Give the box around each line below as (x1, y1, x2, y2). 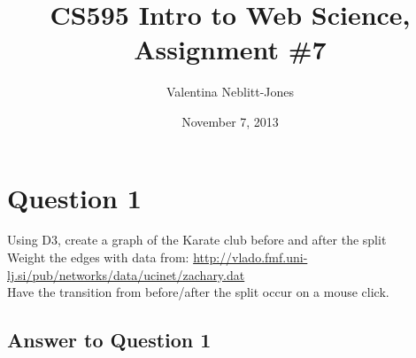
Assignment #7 (134, 31, 327, 67)
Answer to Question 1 (7, 326, 212, 354)
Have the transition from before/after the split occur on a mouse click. (7, 283, 389, 301)
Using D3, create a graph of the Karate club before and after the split (7, 230, 387, 249)
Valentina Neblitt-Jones (166, 82, 295, 101)
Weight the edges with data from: (7, 248, 189, 267)
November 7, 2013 (181, 112, 279, 130)
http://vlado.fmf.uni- (193, 248, 308, 267)
